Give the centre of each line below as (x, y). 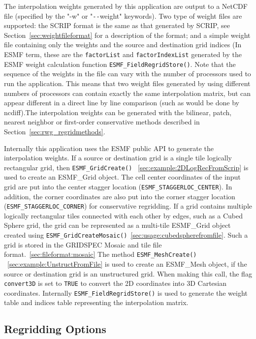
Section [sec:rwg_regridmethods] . (55, 131)
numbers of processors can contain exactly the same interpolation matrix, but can (128, 93)
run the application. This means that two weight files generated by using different (127, 83)
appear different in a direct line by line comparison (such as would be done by (122, 103)
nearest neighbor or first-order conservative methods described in (102, 122)
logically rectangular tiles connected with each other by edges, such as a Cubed (123, 215)
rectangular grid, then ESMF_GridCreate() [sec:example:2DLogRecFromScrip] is (126, 167)
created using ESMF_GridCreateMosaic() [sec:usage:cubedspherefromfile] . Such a (126, 235)
